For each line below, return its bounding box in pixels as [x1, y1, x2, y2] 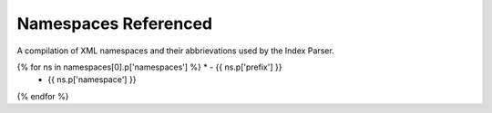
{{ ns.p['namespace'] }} [47, 74, 137, 85]
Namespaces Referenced [16, 14, 213, 33]
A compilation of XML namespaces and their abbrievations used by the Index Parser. [16, 45, 334, 56]
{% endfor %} [16, 90, 69, 101]
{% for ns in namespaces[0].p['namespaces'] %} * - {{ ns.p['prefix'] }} [16, 61, 282, 72]
